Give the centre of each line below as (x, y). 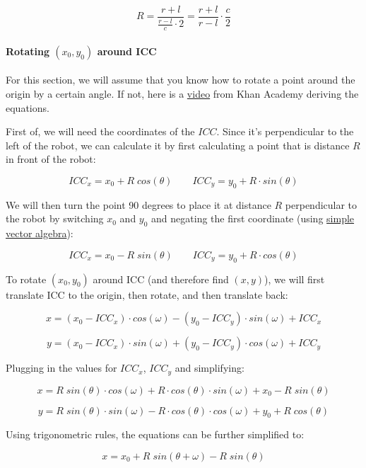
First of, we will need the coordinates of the (100, 131)
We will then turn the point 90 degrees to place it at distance (138, 204)
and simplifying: (209, 368)
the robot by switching (55, 218)
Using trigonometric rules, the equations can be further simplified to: (155, 434)
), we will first (295, 279)
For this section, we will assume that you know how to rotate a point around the (181, 80)
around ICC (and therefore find (161, 279)
